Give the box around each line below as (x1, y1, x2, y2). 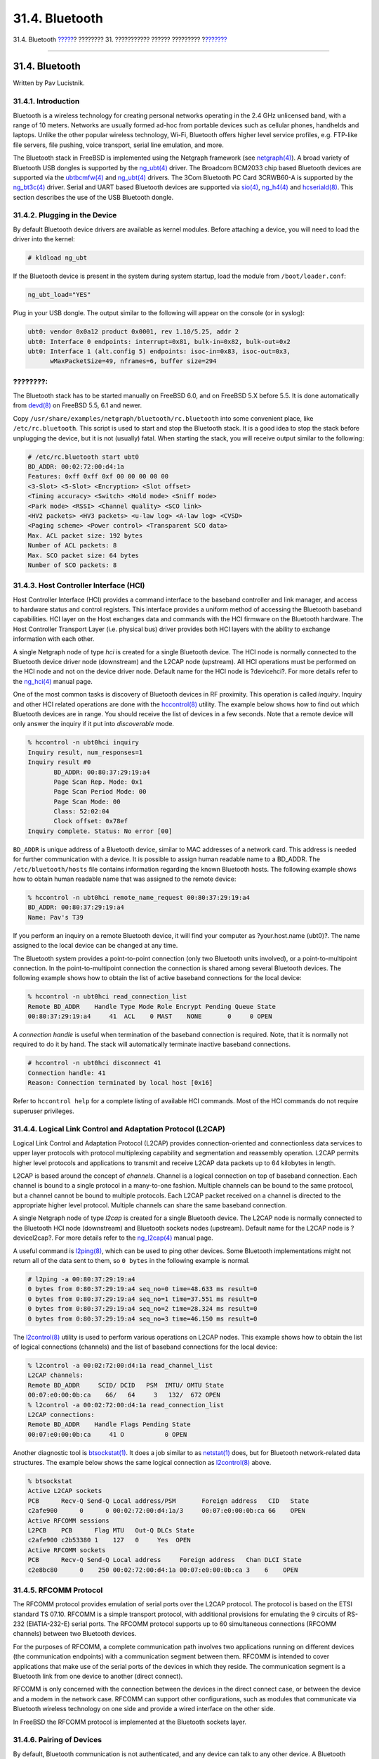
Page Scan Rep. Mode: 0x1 (53, 777, 143, 786)
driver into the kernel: (13, 235, 75, 243)
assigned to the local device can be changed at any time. (13, 941, 178, 950)
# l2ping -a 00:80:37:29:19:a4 (27, 1276, 136, 1283)
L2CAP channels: (27, 1371, 84, 1379)
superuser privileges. (13, 1107, 75, 1115)
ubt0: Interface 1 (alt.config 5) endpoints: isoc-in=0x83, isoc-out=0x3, (27, 347, 291, 355)
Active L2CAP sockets (27, 1487, 102, 1495)
